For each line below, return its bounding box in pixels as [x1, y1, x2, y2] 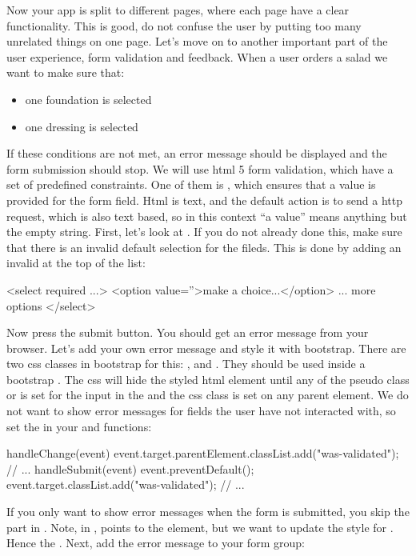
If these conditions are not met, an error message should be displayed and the [6, 145, 387, 162]
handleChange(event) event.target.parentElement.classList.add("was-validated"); [6, 445, 399, 462]
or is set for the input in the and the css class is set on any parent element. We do [6, 386, 409, 403]
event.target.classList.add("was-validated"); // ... [6, 476, 245, 493]
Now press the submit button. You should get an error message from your [6, 324, 369, 341]
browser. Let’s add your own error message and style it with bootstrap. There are [6, 339, 406, 356]
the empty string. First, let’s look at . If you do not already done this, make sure [6, 223, 402, 240]
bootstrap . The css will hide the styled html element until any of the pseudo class [6, 370, 410, 387]
